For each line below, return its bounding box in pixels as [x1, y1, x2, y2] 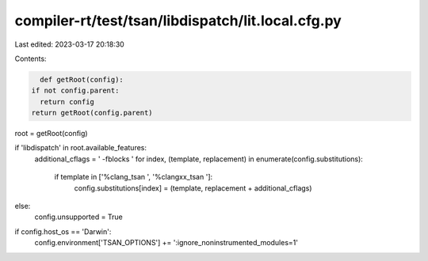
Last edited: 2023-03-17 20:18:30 [14, 40, 124, 49]
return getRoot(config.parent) [31, 108, 154, 118]
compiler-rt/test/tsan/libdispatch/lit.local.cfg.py [14, 12, 342, 29]
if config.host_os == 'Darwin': [14, 226, 112, 236]
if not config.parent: [31, 86, 120, 95]
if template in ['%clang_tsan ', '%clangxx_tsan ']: [54, 172, 213, 182]
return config [40, 97, 95, 106]
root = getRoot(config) [14, 129, 88, 138]
